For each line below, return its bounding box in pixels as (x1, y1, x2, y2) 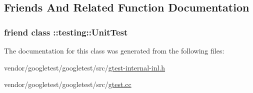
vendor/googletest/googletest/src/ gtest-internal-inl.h (4, 62, 165, 72)
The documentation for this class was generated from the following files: (4, 45, 224, 55)
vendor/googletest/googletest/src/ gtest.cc (4, 79, 131, 89)
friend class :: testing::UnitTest (4, 25, 128, 38)
